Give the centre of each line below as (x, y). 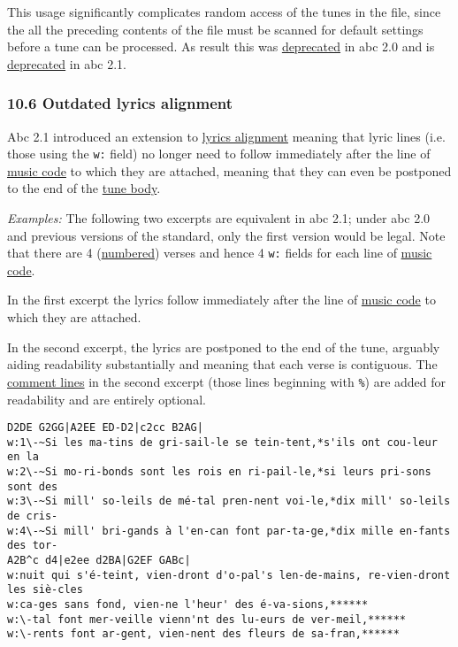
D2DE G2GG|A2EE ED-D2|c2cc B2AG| (105, 428)
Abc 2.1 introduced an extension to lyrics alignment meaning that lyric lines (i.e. (226, 136)
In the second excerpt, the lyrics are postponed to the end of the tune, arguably (224, 347)
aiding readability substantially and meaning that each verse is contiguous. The (222, 364)
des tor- (33, 546)
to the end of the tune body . (84, 188)
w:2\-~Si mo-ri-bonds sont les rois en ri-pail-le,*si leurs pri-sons (219, 472)
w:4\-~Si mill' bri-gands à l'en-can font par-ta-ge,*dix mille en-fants (229, 531)
